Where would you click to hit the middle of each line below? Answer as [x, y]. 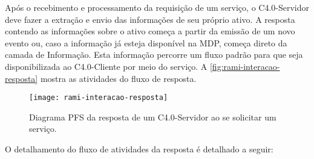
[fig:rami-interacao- [245, 66]
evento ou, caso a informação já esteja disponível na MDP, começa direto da [146, 42]
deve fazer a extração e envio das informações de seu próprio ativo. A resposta [150, 19]
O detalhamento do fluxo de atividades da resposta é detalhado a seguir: [139, 149]
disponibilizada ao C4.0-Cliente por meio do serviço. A [106, 66]
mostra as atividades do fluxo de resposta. [118, 78]
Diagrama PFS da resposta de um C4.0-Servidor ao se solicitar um [153, 117]
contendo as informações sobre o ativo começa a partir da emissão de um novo [150, 31]
